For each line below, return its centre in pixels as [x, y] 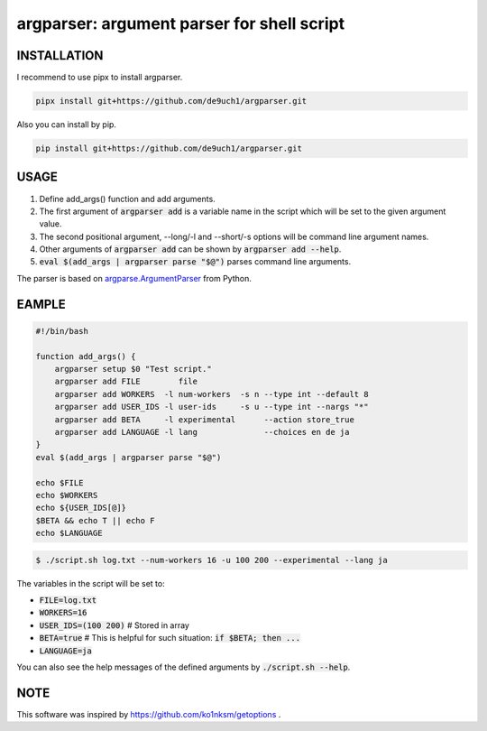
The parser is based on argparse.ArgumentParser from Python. [134, 278]
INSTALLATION [60, 56]
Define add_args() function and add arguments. [127, 199]
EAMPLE [41, 304]
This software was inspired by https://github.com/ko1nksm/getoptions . [149, 714]
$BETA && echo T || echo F [95, 520]
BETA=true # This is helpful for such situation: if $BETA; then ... [170, 638]
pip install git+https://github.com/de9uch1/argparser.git [169, 148]
